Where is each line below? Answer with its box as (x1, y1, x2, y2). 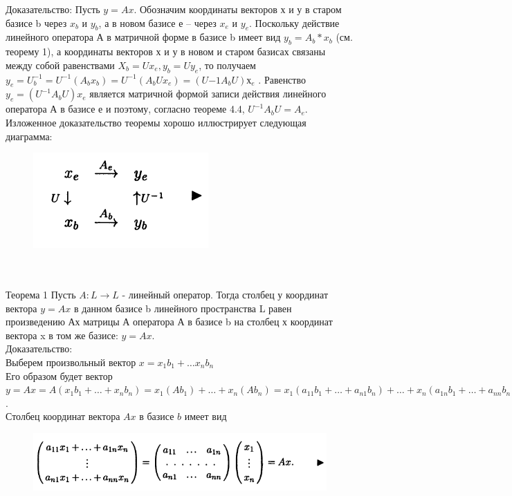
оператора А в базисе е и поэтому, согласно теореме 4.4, (6, 102, 245, 116)
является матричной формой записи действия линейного (89, 86, 327, 101)
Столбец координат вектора (6, 409, 120, 423)
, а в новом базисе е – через (98, 15, 217, 30)
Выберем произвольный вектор (6, 354, 136, 369)
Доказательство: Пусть (6, 2, 100, 16)
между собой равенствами (6, 57, 115, 72)
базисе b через (6, 15, 67, 30)
